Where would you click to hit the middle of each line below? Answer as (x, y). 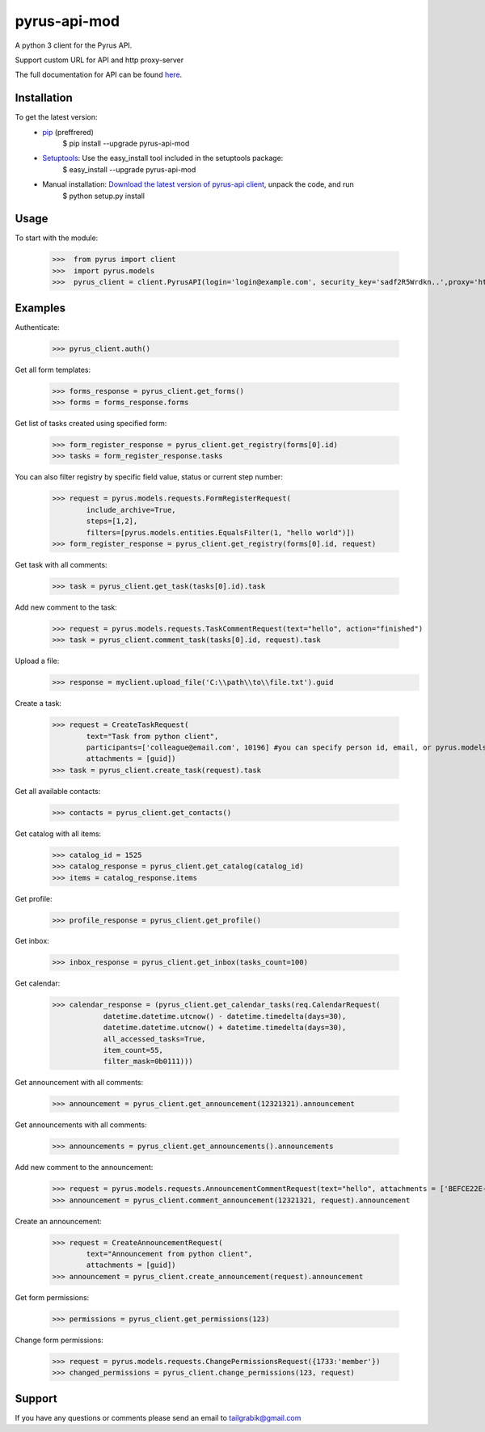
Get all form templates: (53, 370)
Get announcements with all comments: (81, 1125)
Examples (40, 308)
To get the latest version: (56, 117)
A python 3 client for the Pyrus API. (74, 45)
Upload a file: (37, 661)
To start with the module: (57, 238)
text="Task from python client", (152, 736)
